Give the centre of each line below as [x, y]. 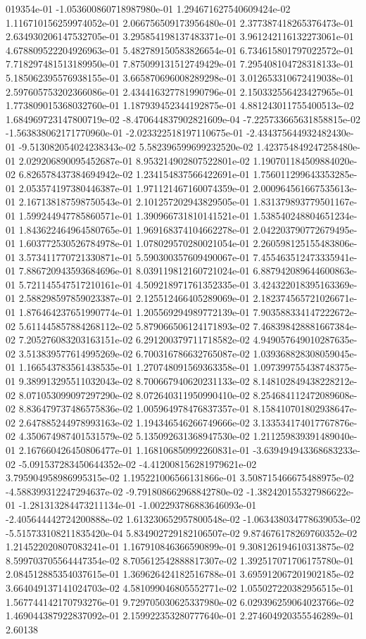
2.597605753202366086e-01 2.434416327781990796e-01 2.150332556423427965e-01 [180, 91]
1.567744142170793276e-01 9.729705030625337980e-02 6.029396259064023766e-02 [180, 601]
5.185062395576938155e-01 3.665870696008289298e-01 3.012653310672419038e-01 [180, 77]
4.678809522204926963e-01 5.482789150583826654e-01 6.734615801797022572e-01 [180, 50]
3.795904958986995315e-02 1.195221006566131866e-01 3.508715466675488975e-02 [180, 477]
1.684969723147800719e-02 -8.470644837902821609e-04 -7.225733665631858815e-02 [183, 119]
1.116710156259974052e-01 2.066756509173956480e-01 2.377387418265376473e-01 [180, 22]
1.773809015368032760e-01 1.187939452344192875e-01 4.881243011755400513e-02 [180, 105]
